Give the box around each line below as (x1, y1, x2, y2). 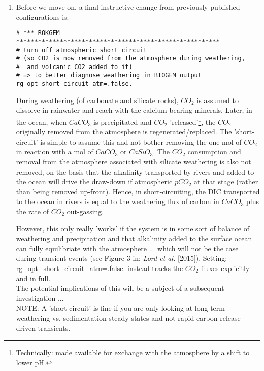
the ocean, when (16, 116, 67, 127)
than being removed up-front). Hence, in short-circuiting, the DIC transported (16, 186, 260, 196)
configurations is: (16, 11, 69, 22)
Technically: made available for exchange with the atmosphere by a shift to (16, 347, 250, 358)
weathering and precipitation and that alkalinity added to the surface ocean (16, 233, 252, 244)
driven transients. (16, 322, 71, 333)
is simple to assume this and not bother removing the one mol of (40, 136, 242, 147)
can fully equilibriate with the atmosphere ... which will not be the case (16, 243, 239, 253)
